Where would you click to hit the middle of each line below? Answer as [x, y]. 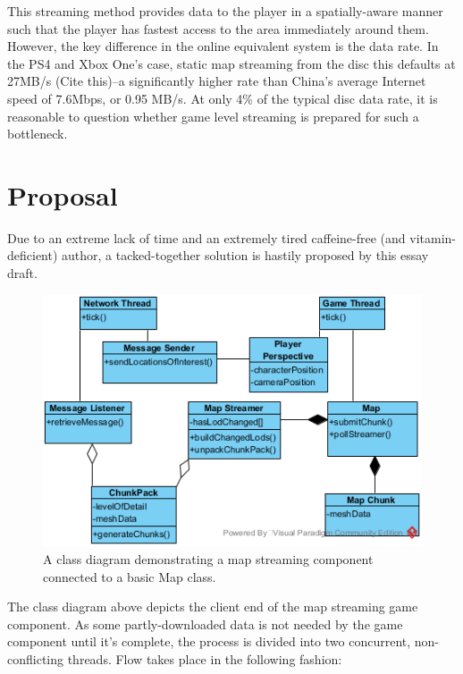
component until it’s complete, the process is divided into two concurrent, [209, 641]
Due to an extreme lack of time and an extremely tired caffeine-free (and [206, 237]
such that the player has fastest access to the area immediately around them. [218, 28]
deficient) [33, 255]
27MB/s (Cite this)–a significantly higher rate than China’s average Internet [217, 81]
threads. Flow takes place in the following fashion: [205, 658]
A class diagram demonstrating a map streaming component [208, 559]
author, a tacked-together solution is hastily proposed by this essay [245, 255]
